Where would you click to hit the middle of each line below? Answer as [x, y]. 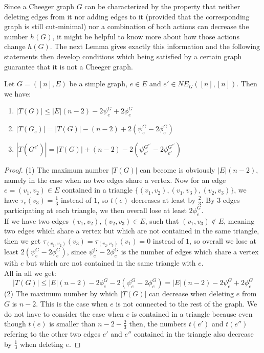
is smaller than [72, 324]
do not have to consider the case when [64, 313]
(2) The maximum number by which [61, 293]
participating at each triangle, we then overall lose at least [95, 210]
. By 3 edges [221, 199]
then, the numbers [158, 324]
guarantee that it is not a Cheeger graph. [69, 66]
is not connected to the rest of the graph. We [186, 304]
